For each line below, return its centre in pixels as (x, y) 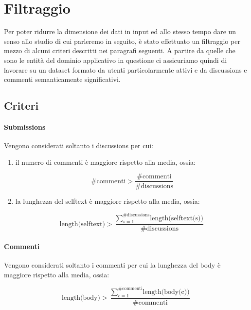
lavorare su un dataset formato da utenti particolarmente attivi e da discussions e (125, 69)
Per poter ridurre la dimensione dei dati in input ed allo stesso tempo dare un (120, 31)
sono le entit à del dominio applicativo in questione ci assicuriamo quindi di (116, 60)
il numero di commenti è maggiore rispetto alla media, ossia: (105, 162)
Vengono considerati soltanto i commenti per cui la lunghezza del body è (112, 265)
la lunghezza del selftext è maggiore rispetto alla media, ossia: (108, 201)
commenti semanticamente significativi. (62, 79)
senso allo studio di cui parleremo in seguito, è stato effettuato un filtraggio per (122, 41)
